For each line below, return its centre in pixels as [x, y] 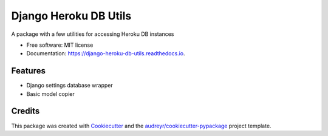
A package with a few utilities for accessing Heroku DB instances [93, 34]
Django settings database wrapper [70, 86]
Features [28, 71]
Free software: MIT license [60, 45]
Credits [26, 111]
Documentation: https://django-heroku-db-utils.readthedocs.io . [106, 53]
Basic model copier [51, 93]
